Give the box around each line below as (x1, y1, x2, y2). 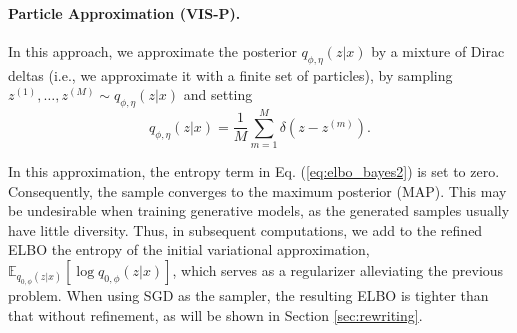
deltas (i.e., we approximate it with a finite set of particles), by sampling (8, 64, 453, 85)
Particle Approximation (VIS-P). (8, 2, 241, 23)
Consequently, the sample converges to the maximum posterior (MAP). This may (8, 180, 507, 201)
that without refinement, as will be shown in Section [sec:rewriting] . (8, 304, 423, 325)
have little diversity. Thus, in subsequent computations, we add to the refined (8, 219, 483, 240)
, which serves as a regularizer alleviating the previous (172, 260, 504, 281)
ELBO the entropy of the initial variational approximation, (8, 239, 370, 260)
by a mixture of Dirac (371, 40, 505, 61)
